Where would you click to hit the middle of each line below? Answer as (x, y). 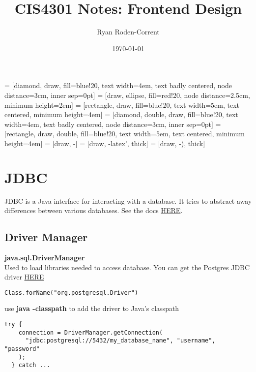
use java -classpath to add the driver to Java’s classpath (92, 308)
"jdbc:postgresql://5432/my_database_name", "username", (120, 341)
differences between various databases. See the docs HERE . (94, 210)
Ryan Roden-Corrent (128, 32)
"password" (22, 349)
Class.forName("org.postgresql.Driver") (71, 293)
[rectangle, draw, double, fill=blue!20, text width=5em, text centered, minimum (125, 134)
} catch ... (31, 365)
